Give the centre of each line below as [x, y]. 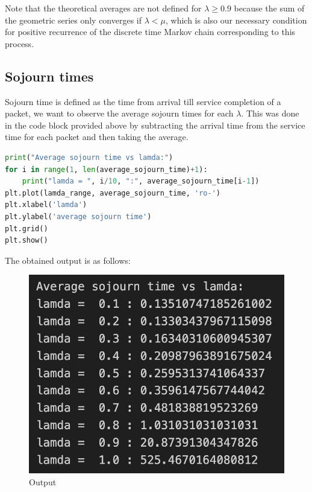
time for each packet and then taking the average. [97, 137]
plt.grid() [27, 228]
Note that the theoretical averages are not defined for [103, 8]
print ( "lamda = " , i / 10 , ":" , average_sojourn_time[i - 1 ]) [141, 181]
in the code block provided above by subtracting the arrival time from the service [155, 125]
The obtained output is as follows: [68, 260]
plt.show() [27, 241]
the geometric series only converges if [73, 20]
